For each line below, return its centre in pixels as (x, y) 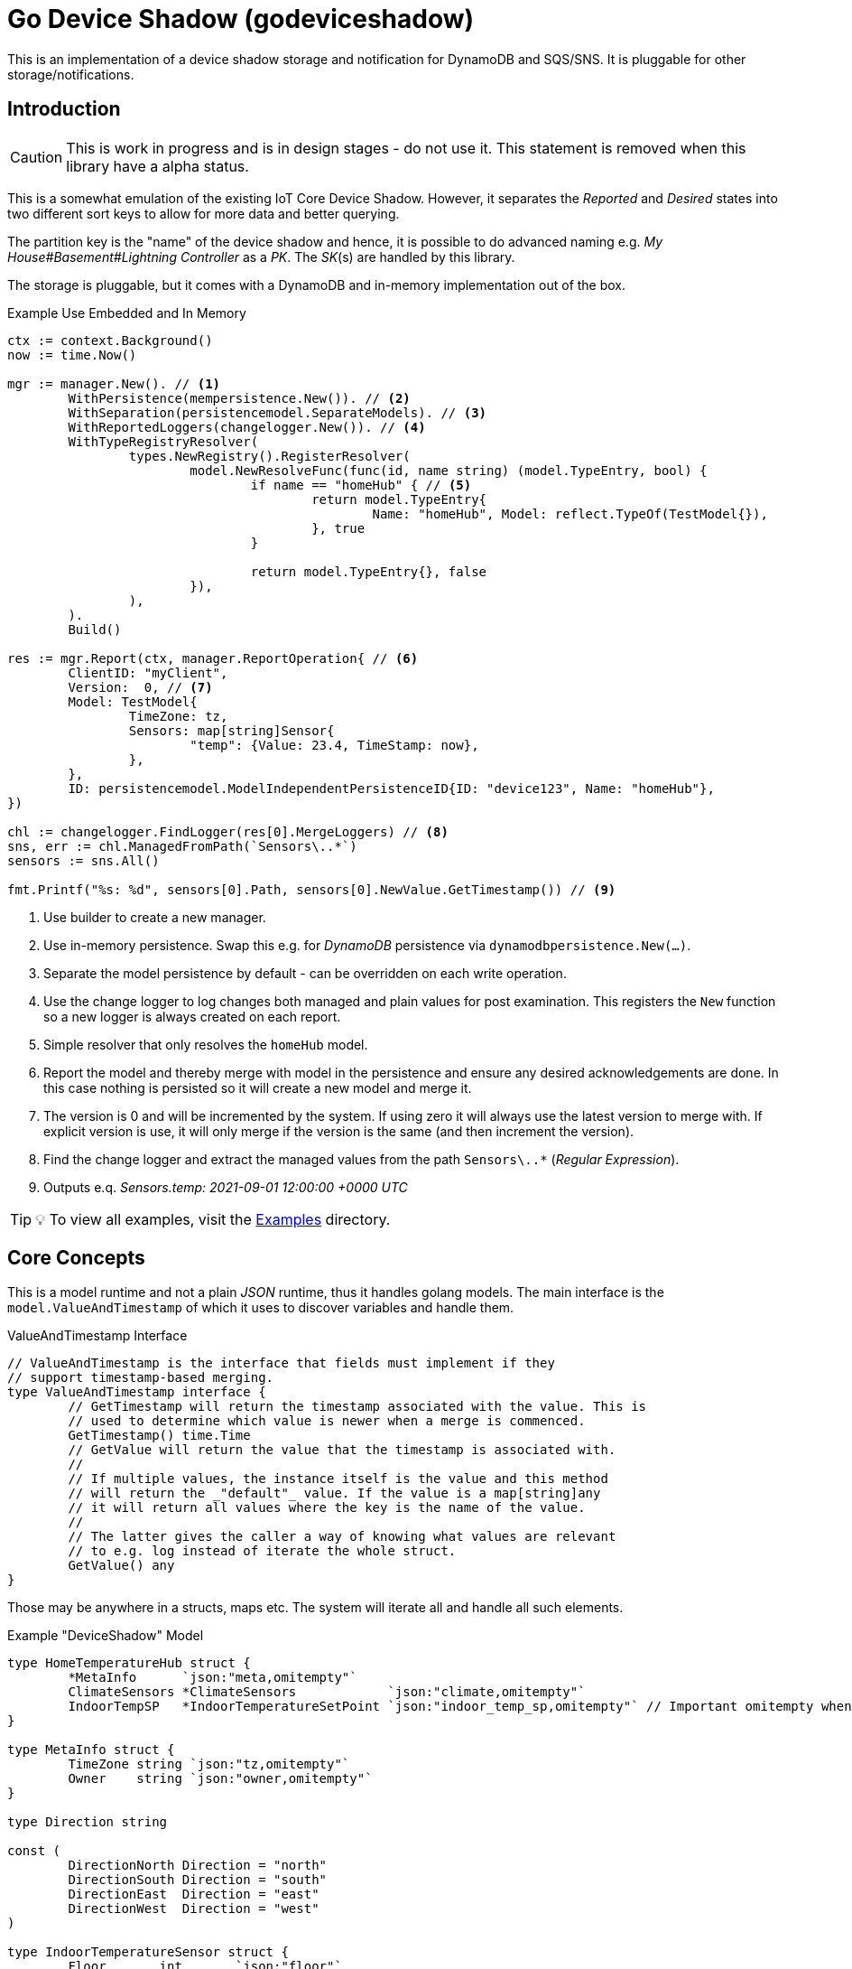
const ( (34, 1851)
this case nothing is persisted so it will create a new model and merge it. (258, 1087)
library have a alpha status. (157, 166)
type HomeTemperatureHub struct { (129, 1663)
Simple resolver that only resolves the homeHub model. (206, 1044)
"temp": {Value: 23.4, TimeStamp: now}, (334, 745)
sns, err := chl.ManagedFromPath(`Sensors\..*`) (182, 846)
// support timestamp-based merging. (141, 1378)
